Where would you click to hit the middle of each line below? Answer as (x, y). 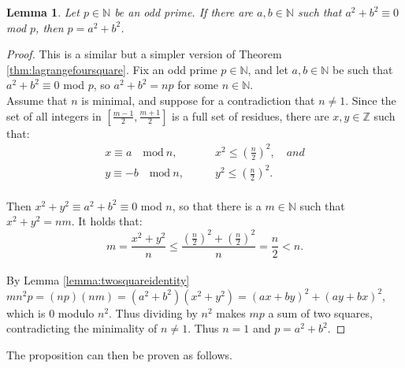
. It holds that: (107, 221)
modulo (76, 312)
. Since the (371, 100)
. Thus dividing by (153, 312)
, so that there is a (217, 205)
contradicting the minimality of (82, 328)
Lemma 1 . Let (43, 12)
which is (26, 312)
